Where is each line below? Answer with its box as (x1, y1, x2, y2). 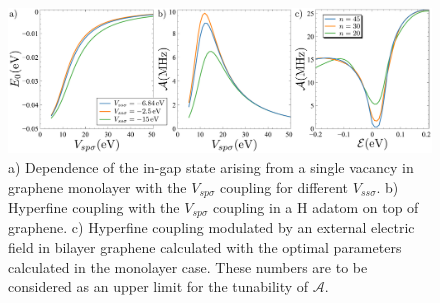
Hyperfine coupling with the (8, 196, 180, 217)
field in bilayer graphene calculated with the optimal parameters (8, 237, 402, 258)
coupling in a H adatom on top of (213, 196, 419, 217)
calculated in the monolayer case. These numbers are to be (8, 256, 368, 277)
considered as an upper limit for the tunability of (8, 276, 309, 297)
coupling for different (220, 176, 349, 197)
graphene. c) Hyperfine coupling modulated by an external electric (8, 217, 415, 238)
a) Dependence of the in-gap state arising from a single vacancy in (8, 156, 414, 177)
